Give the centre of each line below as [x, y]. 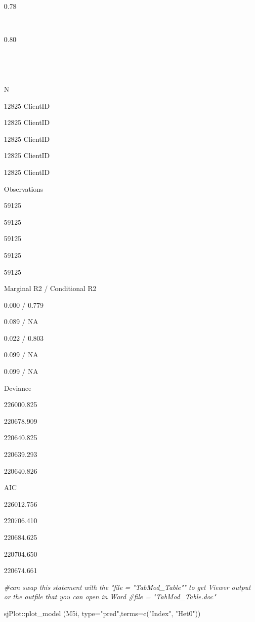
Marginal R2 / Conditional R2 [50, 288]
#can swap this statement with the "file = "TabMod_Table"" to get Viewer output [127, 587]
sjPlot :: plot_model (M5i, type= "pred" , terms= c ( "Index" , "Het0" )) [102, 613]
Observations [24, 188]
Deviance [18, 388]
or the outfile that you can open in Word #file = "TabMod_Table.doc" [110, 597]
